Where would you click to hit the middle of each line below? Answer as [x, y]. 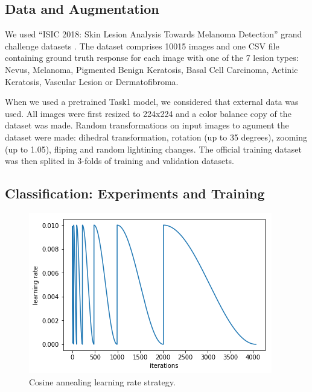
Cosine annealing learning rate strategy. [102, 381]
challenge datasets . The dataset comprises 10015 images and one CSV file [142, 46]
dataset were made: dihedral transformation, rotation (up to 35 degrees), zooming [156, 137]
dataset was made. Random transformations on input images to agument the [147, 125]
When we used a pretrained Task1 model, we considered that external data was [152, 102]
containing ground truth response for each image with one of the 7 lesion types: [152, 58]
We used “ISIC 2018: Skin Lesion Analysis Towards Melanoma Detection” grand [154, 34]
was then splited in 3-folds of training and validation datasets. [120, 161]
